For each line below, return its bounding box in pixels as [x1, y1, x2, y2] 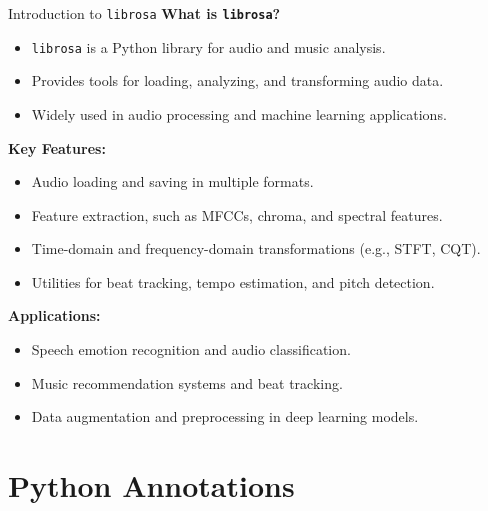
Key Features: [8, 137, 106, 158]
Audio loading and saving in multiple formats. [31, 171, 314, 192]
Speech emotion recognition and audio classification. [31, 339, 351, 360]
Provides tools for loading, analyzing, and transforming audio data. [31, 70, 444, 91]
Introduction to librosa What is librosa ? [8, 3, 281, 23]
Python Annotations [8, 465, 295, 506]
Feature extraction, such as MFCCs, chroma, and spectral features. [31, 204, 443, 225]
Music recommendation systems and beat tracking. [31, 372, 343, 393]
